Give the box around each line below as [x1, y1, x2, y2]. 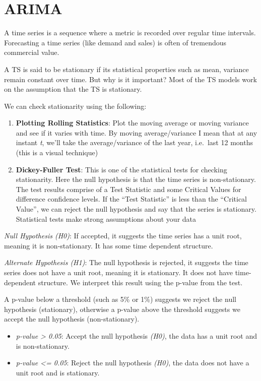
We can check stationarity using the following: [4, 100, 147, 111]
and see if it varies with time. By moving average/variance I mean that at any [16, 127, 257, 138]
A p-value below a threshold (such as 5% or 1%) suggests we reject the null [4, 294, 236, 304]
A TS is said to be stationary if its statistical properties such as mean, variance [4, 63, 249, 74]
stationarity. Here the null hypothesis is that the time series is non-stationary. [16, 174, 256, 184]
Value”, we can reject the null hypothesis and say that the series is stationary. [16, 204, 256, 214]
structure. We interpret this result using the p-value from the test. [38, 277, 243, 287]
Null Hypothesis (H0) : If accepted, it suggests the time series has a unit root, [4, 230, 242, 241]
